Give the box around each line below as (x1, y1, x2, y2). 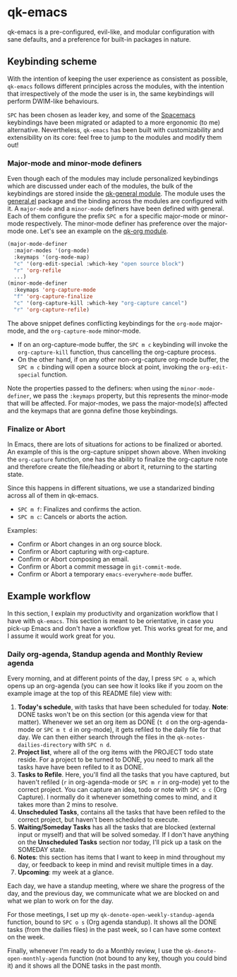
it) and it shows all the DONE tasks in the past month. (7, 961, 162, 970)
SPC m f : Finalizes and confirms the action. (17, 504, 142, 513)
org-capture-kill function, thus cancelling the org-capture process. (17, 348, 217, 356)
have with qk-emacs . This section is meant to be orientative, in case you (7, 616, 214, 625)
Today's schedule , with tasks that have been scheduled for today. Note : (17, 703, 229, 711)
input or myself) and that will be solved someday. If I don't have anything (17, 831, 229, 839)
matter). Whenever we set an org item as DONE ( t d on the (17, 718, 189, 726)
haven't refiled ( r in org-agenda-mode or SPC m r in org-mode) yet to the (17, 778, 230, 786)
